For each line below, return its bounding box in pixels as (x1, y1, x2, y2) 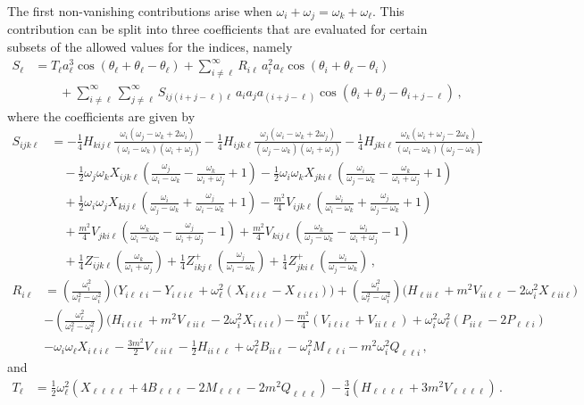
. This (372, 2, 405, 20)
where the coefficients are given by (7, 106, 196, 125)
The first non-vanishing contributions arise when (7, 2, 272, 20)
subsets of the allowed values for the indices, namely (7, 37, 293, 56)
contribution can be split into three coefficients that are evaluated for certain (7, 20, 428, 38)
